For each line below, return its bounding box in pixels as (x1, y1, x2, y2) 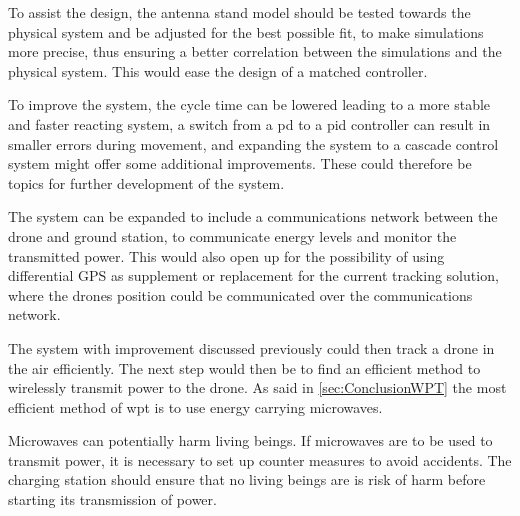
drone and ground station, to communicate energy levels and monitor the (8, 225, 457, 246)
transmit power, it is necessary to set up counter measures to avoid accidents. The (8, 449, 512, 470)
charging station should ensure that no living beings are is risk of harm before (8, 469, 486, 490)
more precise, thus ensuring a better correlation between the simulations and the (8, 41, 502, 62)
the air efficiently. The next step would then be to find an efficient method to (8, 357, 481, 378)
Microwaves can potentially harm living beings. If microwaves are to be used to (8, 430, 493, 451)
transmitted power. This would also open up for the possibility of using (8, 245, 445, 266)
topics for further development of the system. (8, 172, 285, 193)
